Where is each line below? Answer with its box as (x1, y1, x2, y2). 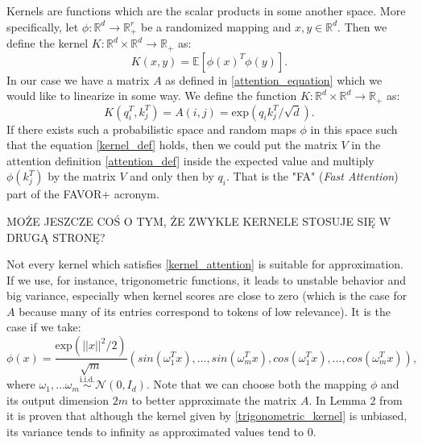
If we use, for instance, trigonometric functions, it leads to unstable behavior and (6, 271, 407, 288)
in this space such (310, 120, 398, 137)
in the (351, 136, 381, 153)
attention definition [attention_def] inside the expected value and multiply (6, 152, 374, 168)
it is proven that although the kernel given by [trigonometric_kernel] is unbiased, (6, 407, 408, 424)
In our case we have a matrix (6, 71, 150, 88)
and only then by (130, 168, 214, 185)
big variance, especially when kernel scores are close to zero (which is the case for (6, 287, 408, 304)
